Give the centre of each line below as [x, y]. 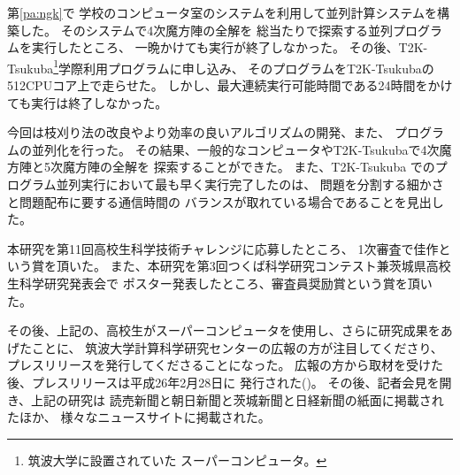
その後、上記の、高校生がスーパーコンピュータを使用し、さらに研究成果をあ [230, 330]
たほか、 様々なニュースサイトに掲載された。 [139, 417]
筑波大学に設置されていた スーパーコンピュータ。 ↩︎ [177, 460]
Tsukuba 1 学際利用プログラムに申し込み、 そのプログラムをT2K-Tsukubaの [221, 66]
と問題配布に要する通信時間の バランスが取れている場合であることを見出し [226, 201]
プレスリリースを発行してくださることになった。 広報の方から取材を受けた [226, 365]
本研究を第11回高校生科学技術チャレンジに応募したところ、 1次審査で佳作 [223, 248]
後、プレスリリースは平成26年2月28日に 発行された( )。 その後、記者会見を [223, 382]
